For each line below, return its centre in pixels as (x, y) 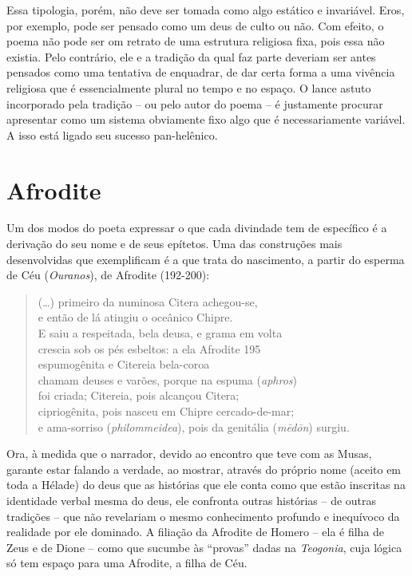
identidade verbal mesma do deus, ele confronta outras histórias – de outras (192, 500)
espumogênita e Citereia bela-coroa (124, 364)
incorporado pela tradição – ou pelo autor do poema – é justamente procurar (195, 103)
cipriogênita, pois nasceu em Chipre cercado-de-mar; (166, 411)
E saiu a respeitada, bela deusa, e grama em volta (160, 333)
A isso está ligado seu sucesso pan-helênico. (112, 134)
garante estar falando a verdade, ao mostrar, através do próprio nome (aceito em (204, 469)
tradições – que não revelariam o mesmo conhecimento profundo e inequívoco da (203, 516)
